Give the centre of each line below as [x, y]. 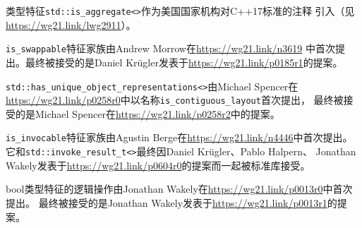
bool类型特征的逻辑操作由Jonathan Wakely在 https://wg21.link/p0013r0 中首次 [179, 189]
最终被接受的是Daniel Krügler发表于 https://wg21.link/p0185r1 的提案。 [184, 62]
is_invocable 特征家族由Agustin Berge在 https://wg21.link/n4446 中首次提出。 [179, 137]
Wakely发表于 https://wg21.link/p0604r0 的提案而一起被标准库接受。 [158, 165]
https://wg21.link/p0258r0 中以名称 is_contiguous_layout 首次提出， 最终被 [175, 100]
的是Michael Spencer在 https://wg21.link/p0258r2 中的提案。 [147, 113]
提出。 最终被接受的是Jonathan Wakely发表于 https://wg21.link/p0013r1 [167, 202]
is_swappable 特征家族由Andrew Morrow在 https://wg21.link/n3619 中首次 [170, 48]
